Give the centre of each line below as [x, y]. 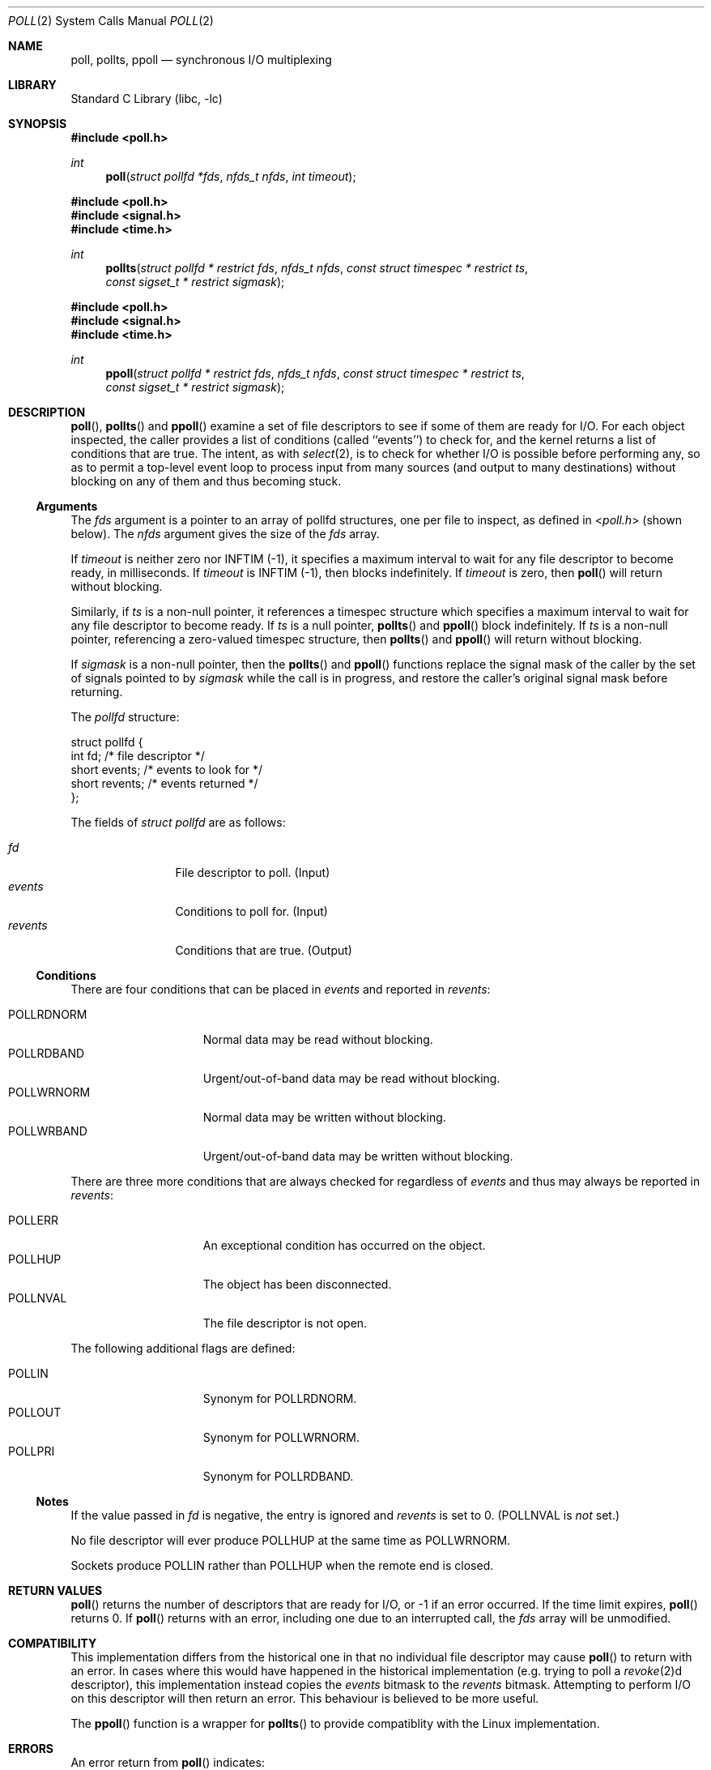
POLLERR [33, 1220]
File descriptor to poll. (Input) [253, 872]
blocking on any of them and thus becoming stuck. [206, 481]
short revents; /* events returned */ [164, 783]
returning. [97, 692]
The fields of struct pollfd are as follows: [178, 822]
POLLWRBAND [48, 1131]
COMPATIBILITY [53, 1643]
